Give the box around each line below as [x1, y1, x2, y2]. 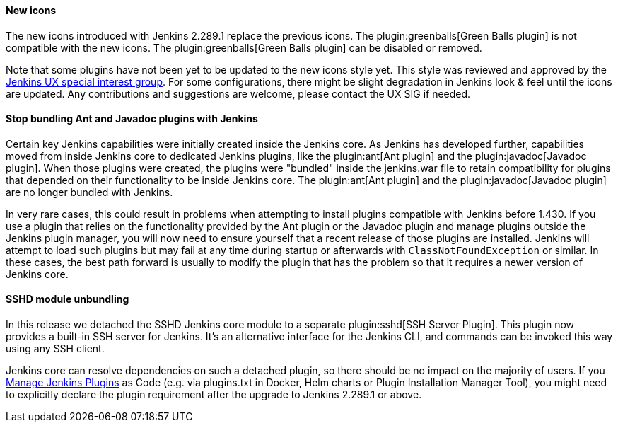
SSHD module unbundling [6, 293, 129, 306]
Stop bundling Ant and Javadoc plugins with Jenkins [6, 112, 258, 125]
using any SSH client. [6, 342, 105, 355]
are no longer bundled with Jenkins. [6, 185, 173, 198]
